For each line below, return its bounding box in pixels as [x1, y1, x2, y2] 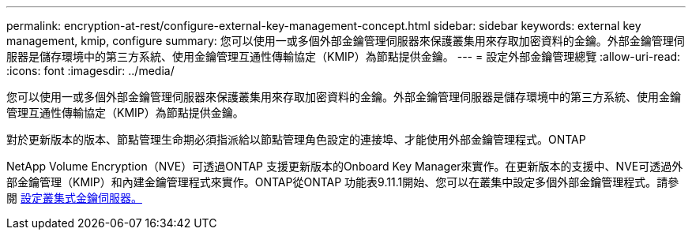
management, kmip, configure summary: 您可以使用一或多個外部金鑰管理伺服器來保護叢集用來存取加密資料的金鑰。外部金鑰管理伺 [6, 34, 685, 47]
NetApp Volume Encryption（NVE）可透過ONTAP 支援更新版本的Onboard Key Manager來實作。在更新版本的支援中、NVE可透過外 [6, 159, 683, 173]
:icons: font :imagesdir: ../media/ [6, 64, 175, 77]
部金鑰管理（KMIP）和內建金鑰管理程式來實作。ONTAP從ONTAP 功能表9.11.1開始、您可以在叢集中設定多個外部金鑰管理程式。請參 [6, 175, 679, 189]
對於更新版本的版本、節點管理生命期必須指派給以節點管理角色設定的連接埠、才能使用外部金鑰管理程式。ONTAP [6, 133, 586, 146]
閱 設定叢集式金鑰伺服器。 [6, 191, 142, 204]
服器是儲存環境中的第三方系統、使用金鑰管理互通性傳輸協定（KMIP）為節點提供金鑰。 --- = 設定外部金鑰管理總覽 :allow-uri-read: [6, 50, 681, 63]
